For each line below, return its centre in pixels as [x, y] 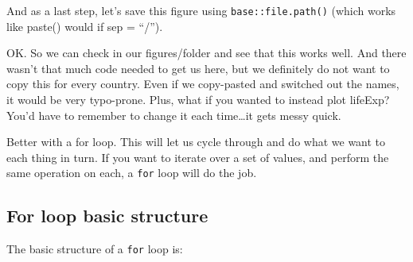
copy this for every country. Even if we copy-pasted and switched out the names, [203, 84]
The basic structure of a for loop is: [95, 249]
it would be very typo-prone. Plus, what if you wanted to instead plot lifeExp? [198, 100]
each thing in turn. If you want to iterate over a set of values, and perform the [198, 157]
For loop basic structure [107, 216]
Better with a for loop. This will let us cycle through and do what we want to [196, 142]
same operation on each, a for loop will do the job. [132, 173]
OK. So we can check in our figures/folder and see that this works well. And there [206, 53]
